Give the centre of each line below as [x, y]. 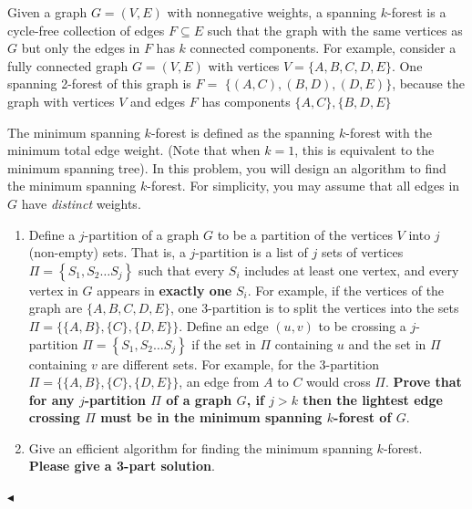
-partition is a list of [251, 252]
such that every [181, 270]
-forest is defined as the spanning [243, 132]
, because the [428, 83]
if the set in [224, 343]
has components [246, 101]
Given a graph [47, 12]
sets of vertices [362, 252]
